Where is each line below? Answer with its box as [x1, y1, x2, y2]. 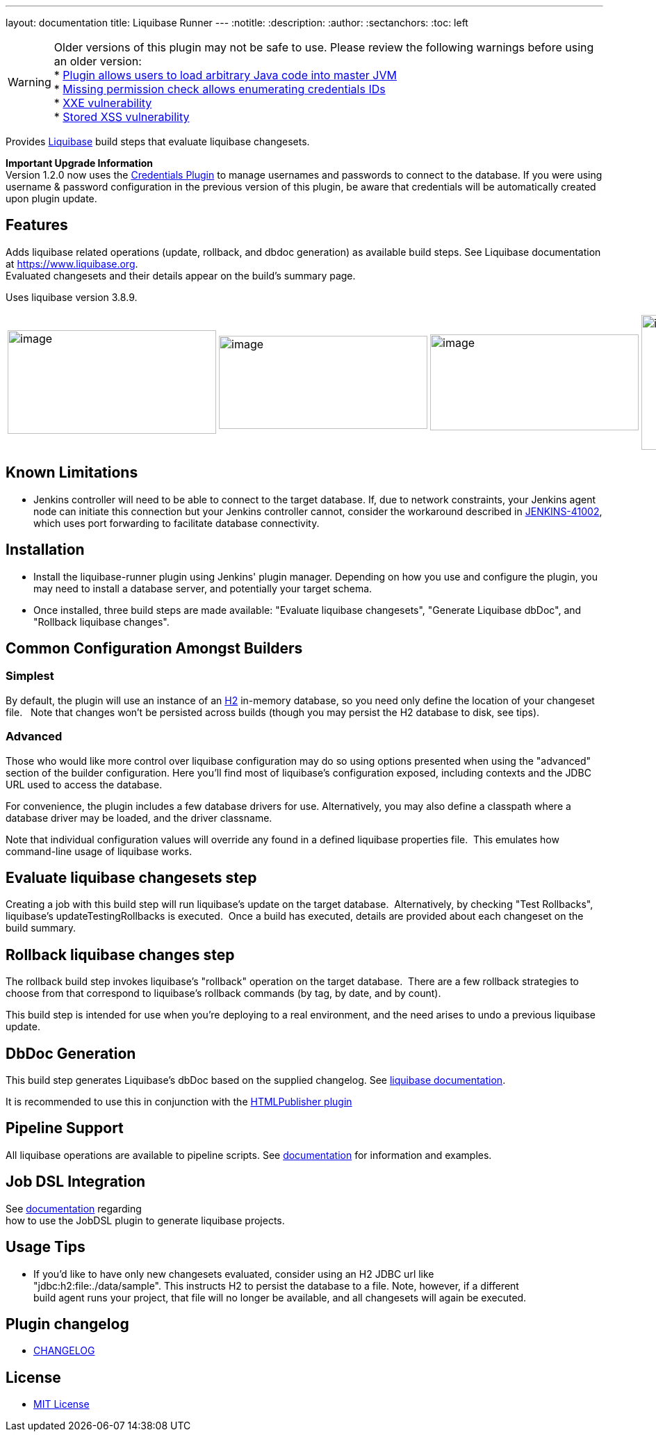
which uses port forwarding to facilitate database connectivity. [33, 517, 320, 529]
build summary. [6, 922, 76, 934]
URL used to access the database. [6, 778, 163, 790]
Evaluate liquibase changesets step [6, 868, 257, 886]
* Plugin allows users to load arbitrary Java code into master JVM [54, 68, 397, 82]
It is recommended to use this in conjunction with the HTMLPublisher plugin [6, 1096, 352, 1108]
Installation [6, 541, 85, 559]
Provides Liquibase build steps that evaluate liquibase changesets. [6, 136, 310, 147]
